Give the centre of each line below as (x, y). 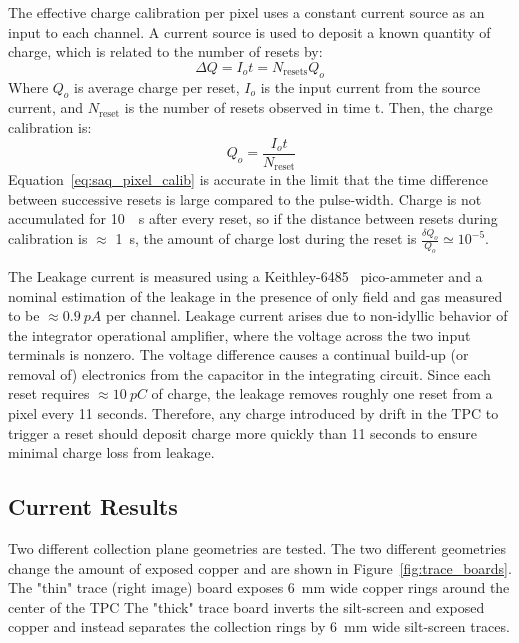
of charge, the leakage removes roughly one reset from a (322, 393)
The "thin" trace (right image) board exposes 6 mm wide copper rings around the (259, 587)
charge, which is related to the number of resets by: (165, 51)
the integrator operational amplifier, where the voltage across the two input (239, 334)
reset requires (49, 393)
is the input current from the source (370, 86)
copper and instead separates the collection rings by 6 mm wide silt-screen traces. (259, 626)
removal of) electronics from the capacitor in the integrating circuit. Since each (249, 373)
